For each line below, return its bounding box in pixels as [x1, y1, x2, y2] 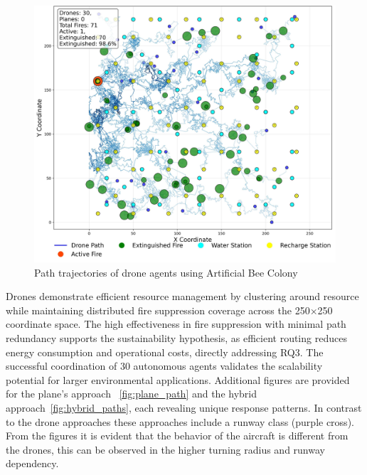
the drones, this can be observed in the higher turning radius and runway [6, 442, 325, 457]
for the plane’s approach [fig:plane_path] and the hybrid [6, 386, 257, 401]
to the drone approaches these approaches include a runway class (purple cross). [6, 414, 354, 429]
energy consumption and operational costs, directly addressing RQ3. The [6, 344, 324, 359]
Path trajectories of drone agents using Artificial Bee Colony [34, 265, 298, 279]
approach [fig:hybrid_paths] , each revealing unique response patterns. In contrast [6, 400, 362, 415]
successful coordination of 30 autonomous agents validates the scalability [6, 358, 323, 373]
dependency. [6, 456, 59, 471]
